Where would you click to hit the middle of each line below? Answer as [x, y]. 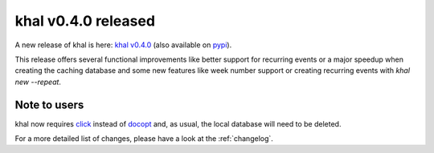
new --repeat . [38, 82]
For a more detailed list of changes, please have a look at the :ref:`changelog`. [144, 139]
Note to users [49, 105]
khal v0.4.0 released [85, 21]
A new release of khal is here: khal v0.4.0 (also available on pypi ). [123, 45]
